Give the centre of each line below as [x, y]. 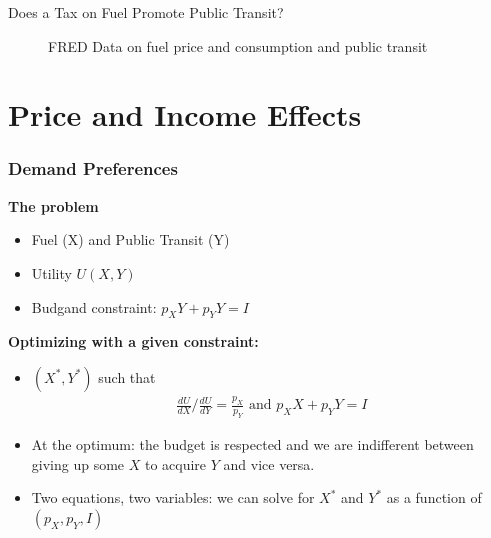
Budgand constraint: [94, 306]
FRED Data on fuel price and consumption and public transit [238, 45]
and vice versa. [269, 463]
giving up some [78, 463]
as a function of [434, 497]
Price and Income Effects [185, 114]
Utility [51, 272]
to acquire [175, 463]
